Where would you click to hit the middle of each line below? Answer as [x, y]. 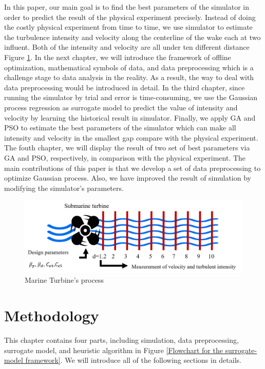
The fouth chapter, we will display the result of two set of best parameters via [127, 148]
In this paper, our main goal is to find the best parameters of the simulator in [127, 7]
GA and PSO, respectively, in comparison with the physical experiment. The [125, 157]
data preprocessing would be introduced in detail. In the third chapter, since [125, 87]
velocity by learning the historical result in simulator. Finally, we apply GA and [130, 117]
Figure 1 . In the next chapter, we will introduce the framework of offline [118, 57]
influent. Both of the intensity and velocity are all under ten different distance [127, 47]
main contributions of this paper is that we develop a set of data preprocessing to [132, 168]
